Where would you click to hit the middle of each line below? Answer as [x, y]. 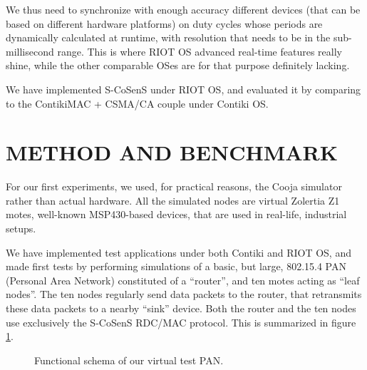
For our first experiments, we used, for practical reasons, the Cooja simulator [174, 186]
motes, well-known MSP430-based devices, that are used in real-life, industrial [176, 214]
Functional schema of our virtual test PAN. [129, 360]
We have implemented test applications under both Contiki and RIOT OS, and [179, 252]
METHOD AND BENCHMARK [172, 152]
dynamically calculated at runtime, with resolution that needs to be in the [168, 37]
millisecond [30, 51]
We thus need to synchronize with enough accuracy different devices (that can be [183, 9]
